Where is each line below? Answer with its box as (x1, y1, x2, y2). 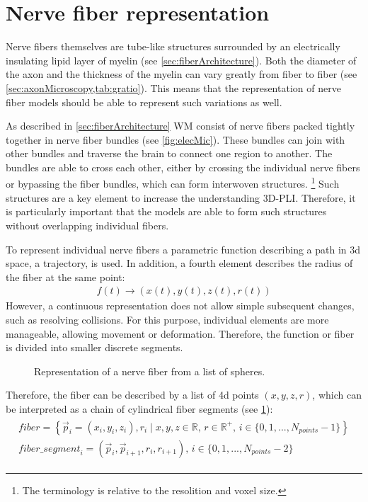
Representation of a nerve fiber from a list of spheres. (34, 363, 265, 378)
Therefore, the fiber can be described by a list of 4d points (6, 387, 259, 402)
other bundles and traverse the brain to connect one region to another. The (6, 146, 333, 161)
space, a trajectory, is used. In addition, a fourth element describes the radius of (6, 256, 353, 270)
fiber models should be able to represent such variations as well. (6, 94, 282, 109)
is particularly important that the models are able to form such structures (6, 204, 327, 219)
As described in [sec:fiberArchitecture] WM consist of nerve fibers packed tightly (6, 118, 355, 133)
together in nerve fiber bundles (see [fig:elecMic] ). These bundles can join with (6, 132, 345, 147)
